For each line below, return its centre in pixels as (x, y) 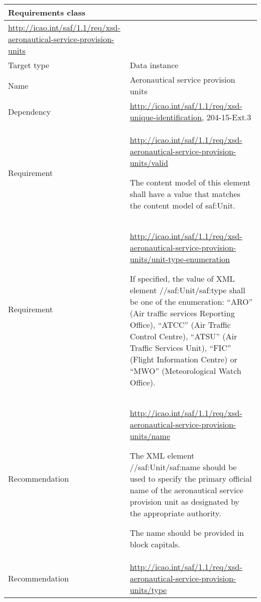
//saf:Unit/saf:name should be (183, 467)
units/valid (149, 163)
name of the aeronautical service (186, 490)
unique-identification (166, 117)
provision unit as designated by (184, 501)
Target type (29, 65)
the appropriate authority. (175, 513)
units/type (148, 590)
